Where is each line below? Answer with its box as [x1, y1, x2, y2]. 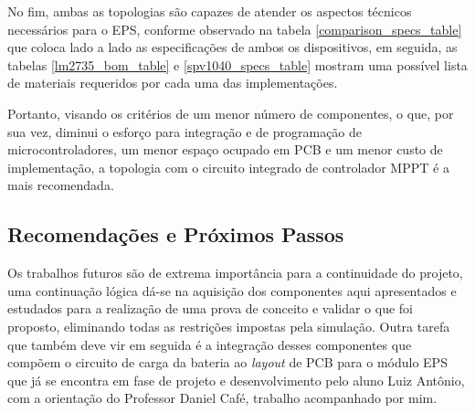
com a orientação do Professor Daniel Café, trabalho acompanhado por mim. [7, 388, 438, 408]
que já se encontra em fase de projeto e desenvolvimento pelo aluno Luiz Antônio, [7, 370, 465, 389]
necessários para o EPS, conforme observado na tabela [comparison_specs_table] [7, 19, 462, 38]
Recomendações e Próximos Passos [7, 220, 344, 249]
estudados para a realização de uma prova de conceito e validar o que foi [7, 299, 413, 318]
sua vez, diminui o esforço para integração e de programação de [7, 122, 363, 141]
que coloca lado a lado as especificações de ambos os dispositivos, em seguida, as [7, 37, 458, 57]
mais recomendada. [7, 175, 114, 195]
